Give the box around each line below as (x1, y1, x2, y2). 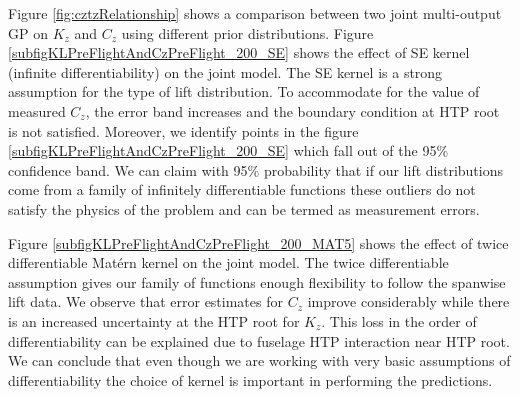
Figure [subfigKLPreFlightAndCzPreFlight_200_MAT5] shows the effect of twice (8, 232, 509, 253)
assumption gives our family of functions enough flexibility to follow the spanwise (8, 271, 506, 292)
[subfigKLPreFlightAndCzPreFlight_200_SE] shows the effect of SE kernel (8, 42, 470, 63)
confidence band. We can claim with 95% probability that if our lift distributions (8, 159, 504, 180)
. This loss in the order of (321, 310, 477, 331)
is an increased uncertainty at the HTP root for (8, 310, 300, 331)
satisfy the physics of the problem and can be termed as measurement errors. (8, 198, 480, 219)
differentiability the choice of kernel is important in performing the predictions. (8, 369, 493, 390)
